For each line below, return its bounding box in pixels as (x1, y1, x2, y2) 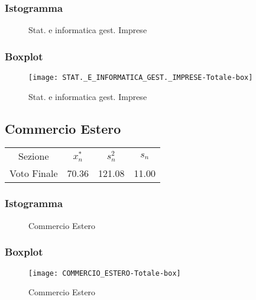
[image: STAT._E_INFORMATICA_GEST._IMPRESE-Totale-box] (28, 73, 253, 82)
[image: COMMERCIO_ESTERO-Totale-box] (28, 269, 181, 278)
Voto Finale (9, 166, 58, 180)
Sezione (18, 149, 49, 163)
